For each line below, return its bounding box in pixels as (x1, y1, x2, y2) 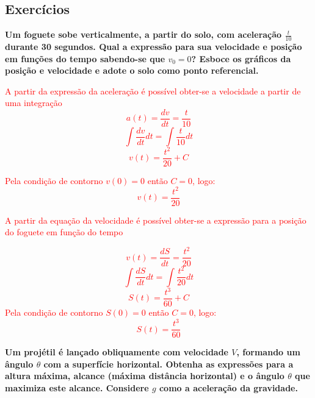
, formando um (236, 346, 300, 358)
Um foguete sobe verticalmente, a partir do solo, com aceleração (5, 28, 282, 41)
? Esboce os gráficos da (191, 52, 291, 65)
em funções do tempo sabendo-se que (5, 52, 165, 65)
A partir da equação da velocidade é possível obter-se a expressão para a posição (5, 213, 306, 226)
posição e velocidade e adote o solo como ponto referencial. (5, 64, 259, 77)
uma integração (5, 96, 62, 109)
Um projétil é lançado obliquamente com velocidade (5, 346, 228, 358)
